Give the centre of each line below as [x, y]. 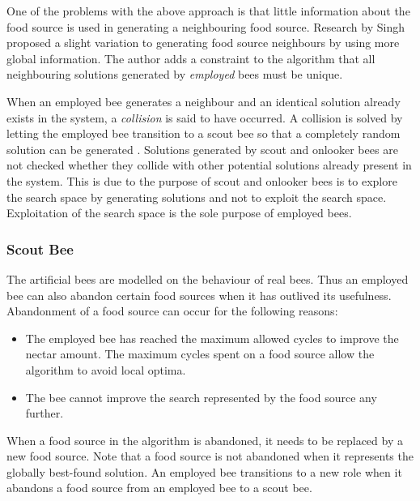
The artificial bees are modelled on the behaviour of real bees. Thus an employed [208, 278]
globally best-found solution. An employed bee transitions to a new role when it [204, 471]
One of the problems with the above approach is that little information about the [208, 11]
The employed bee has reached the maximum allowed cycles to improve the [212, 338]
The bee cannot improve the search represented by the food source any [201, 397]
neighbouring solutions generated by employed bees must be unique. [175, 74]
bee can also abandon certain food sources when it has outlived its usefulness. [199, 295]
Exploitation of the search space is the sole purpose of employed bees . [179, 213]
